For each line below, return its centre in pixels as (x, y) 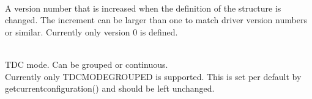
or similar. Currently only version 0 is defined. (91, 31)
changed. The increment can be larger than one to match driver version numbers (156, 20)
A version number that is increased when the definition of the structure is (143, 8)
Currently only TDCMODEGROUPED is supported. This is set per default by (153, 76)
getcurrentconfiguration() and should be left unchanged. (110, 88)
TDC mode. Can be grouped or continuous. (87, 64)
